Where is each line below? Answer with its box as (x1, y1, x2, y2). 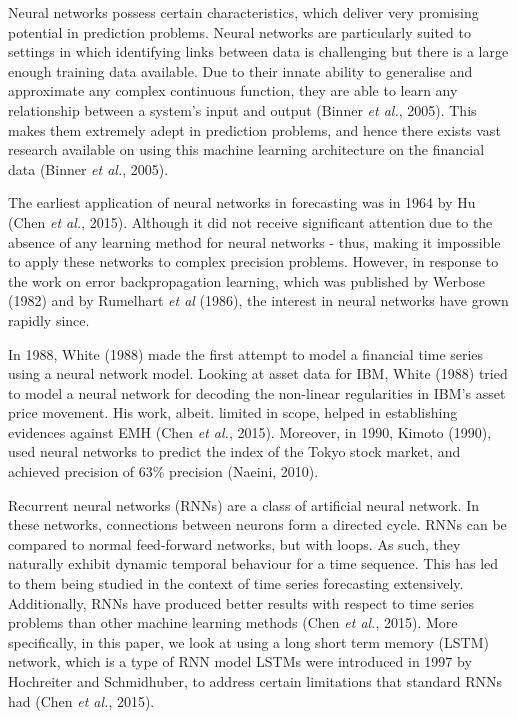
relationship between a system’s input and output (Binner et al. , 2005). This (8, 99, 477, 120)
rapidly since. (8, 309, 90, 330)
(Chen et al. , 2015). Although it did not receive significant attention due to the (8, 211, 493, 232)
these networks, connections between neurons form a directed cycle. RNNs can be (8, 514, 507, 535)
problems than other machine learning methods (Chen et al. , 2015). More (8, 612, 458, 633)
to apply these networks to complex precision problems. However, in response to (8, 251, 499, 272)
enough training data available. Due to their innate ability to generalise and (8, 60, 473, 81)
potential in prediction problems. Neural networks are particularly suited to (8, 21, 471, 42)
